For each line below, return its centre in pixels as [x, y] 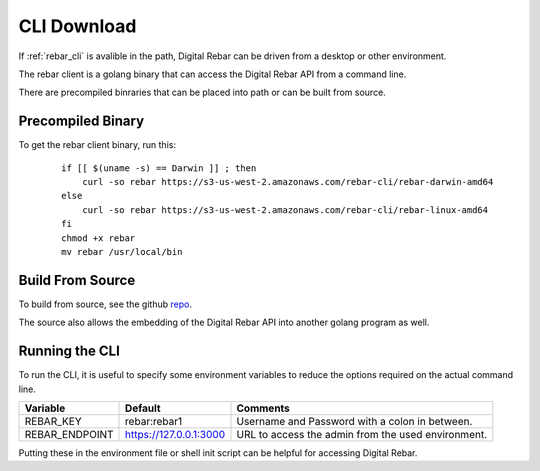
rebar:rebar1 [154, 421]
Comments [263, 408]
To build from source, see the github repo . [105, 304]
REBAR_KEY [53, 421]
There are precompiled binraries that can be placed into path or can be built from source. [202, 92]
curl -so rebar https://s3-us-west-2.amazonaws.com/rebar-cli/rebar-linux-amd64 [285, 209]
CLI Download [77, 26]
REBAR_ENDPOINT [69, 434]
